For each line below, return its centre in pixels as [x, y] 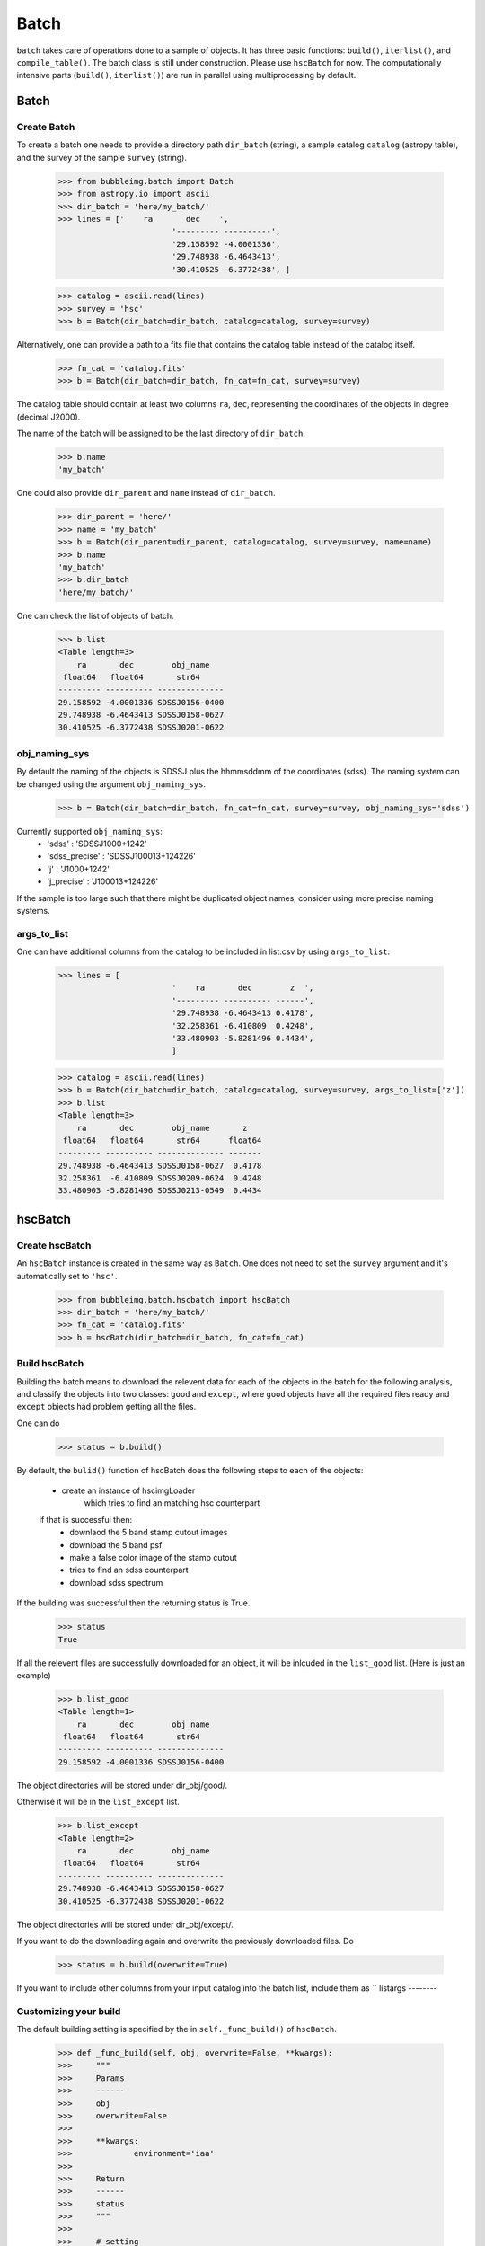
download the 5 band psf [116, 1544]
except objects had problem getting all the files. [106, 1407]
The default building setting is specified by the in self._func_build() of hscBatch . [176, 2029]
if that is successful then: [86, 1519]
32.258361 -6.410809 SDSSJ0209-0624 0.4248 [160, 1178]
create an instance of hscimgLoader [128, 1490]
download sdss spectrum [116, 1582]
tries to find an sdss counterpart [129, 1570]
